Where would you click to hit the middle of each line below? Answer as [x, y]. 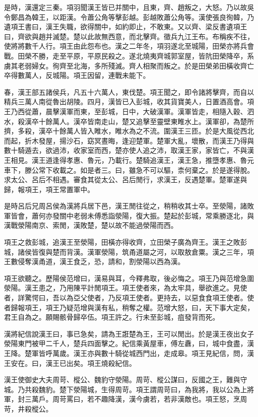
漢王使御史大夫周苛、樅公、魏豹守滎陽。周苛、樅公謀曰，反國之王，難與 [122, 380]
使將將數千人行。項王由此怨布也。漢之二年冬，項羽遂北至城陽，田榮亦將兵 [126, 46]
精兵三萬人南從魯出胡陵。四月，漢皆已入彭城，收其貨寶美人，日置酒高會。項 [129, 102]
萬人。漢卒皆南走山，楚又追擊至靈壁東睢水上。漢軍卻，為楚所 [153, 121]
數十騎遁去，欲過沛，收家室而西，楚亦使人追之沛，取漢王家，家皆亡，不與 [126, 150]
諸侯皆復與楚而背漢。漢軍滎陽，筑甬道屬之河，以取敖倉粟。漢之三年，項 [136, 251]
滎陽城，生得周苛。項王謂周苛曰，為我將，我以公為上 [160, 389]
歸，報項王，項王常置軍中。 [49, 189]
